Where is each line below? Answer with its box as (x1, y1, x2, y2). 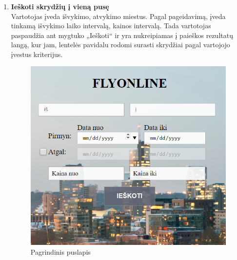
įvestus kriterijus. (11, 49, 63, 59)
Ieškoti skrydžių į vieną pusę (11, 1, 109, 11)
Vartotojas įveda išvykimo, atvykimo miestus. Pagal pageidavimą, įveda (11, 11, 226, 21)
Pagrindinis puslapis (30, 246, 91, 257)
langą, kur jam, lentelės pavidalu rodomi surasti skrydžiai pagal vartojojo (11, 39, 230, 50)
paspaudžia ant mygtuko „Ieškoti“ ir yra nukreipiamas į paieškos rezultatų (11, 30, 233, 40)
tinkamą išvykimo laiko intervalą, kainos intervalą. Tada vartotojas (11, 20, 211, 31)
